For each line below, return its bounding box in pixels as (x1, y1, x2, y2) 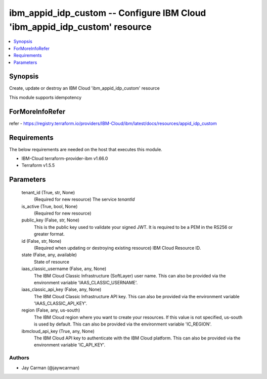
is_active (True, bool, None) (21, 203, 78, 209)
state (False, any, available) (21, 252, 77, 258)
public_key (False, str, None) (21, 217, 80, 223)
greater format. (34, 231, 65, 237)
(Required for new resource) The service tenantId (34, 196, 135, 203)
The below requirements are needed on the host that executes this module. (9, 146, 163, 152)
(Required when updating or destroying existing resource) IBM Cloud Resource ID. (34, 245, 201, 251)
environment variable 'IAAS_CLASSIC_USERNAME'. (34, 279, 138, 285)
